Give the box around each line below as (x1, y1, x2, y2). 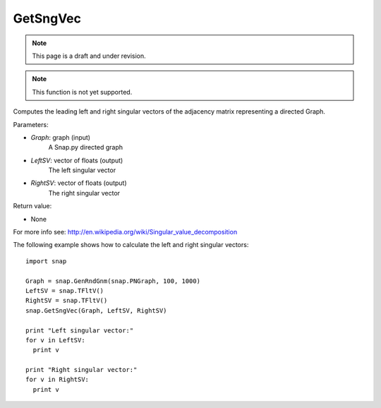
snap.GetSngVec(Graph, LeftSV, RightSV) (25, 306, 167, 314)
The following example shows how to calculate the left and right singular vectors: (13, 241, 249, 249)
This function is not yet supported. (32, 88, 133, 96)
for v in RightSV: (25, 376, 90, 384)
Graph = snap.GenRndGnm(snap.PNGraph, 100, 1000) (25, 277, 201, 285)
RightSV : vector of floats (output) (30, 179, 127, 187)
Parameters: (13, 120, 49, 128)
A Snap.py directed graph (48, 143, 123, 152)
